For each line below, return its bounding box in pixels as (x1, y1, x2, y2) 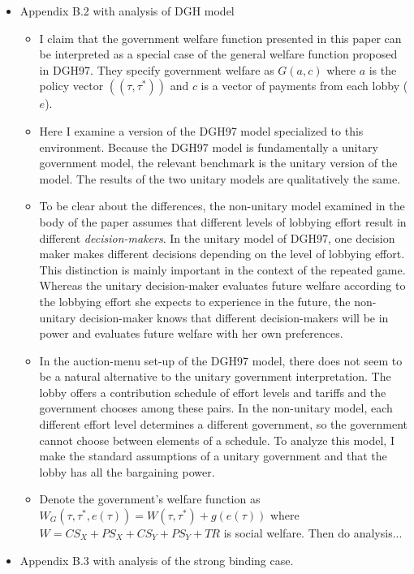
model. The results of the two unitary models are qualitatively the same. (39, 170, 401, 187)
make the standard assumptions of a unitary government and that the (39, 447, 387, 464)
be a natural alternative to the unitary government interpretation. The (39, 368, 391, 385)
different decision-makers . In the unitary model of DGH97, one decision (39, 229, 395, 246)
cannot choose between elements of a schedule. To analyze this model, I (39, 431, 395, 448)
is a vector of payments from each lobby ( (201, 77, 408, 94)
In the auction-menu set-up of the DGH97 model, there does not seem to (39, 352, 403, 369)
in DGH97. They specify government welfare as (39, 61, 274, 78)
